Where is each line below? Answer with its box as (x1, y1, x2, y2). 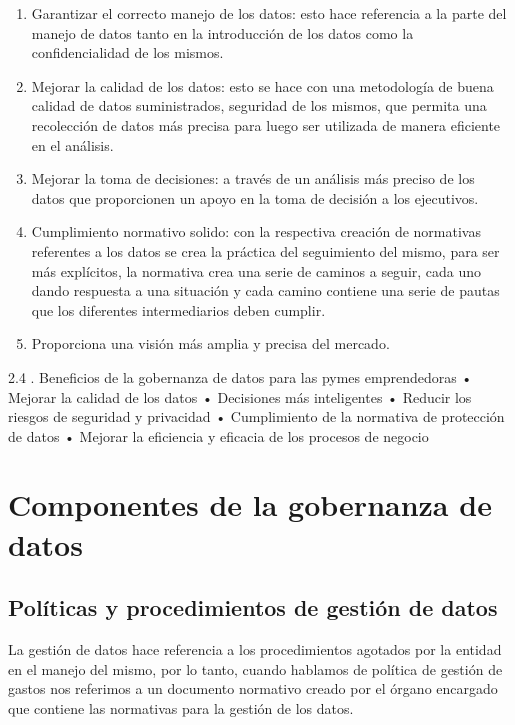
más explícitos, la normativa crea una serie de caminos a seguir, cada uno (31, 260, 482, 281)
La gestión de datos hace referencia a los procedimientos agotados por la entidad (8, 639, 502, 660)
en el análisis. (31, 134, 114, 155)
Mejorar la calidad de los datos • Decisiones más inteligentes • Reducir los (8, 386, 472, 407)
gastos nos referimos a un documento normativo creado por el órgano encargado (8, 678, 498, 699)
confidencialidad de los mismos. (31, 42, 224, 63)
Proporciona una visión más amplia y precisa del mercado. (31, 333, 390, 354)
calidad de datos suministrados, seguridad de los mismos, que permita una (31, 95, 487, 116)
